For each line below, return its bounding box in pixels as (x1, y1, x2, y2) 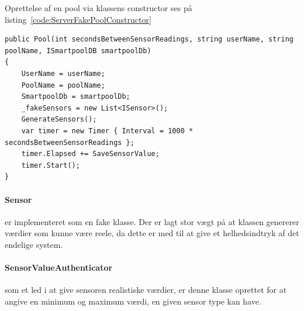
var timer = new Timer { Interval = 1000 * (21, 126, 194, 135)
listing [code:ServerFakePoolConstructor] (5, 13, 151, 25)
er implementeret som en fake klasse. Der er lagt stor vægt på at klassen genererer (5, 215, 299, 227)
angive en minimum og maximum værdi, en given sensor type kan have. (5, 295, 261, 307)
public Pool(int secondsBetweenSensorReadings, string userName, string (5, 35, 293, 44)
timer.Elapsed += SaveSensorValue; (21, 150, 160, 158)
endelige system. (5, 238, 63, 250)
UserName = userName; (21, 69, 105, 78)
